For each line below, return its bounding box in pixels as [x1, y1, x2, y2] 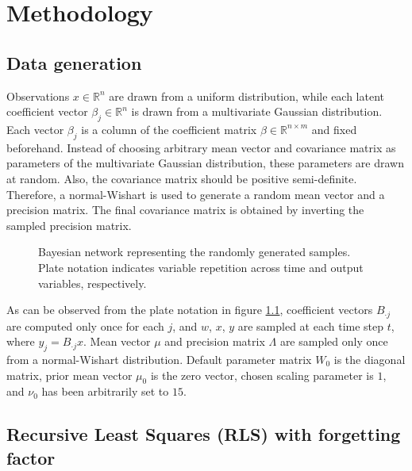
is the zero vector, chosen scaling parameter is [150, 366, 374, 383]
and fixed [311, 121, 357, 137]
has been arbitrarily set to [41, 383, 169, 400]
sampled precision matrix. [6, 216, 132, 233]
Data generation [6, 50, 142, 75]
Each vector [6, 121, 64, 137]
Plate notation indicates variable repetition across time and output [38, 258, 364, 275]
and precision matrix [164, 333, 265, 350]
